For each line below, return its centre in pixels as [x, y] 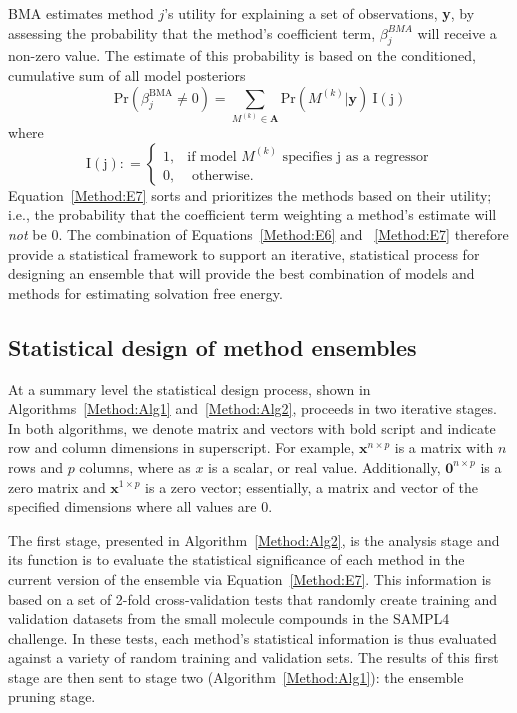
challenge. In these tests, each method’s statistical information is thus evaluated [252, 637]
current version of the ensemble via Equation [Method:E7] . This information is [250, 578]
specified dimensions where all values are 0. [140, 506]
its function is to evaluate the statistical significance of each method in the [236, 559]
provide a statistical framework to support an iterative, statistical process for [244, 253]
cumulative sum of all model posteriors [127, 74]
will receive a [457, 32]
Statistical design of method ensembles [212, 346]
